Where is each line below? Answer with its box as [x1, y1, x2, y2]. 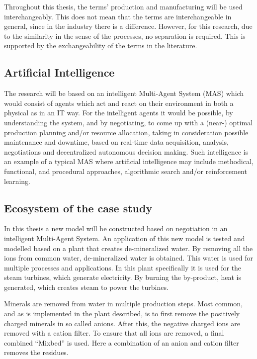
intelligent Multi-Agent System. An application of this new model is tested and [4, 233, 245, 243]
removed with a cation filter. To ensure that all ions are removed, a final [4, 328, 224, 338]
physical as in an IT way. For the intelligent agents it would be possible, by [4, 107, 233, 118]
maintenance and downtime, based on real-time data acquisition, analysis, [4, 137, 229, 147]
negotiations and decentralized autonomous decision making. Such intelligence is [4, 146, 249, 157]
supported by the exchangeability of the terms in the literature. [4, 40, 197, 51]
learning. [4, 176, 30, 186]
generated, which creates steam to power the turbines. [4, 281, 169, 292]
